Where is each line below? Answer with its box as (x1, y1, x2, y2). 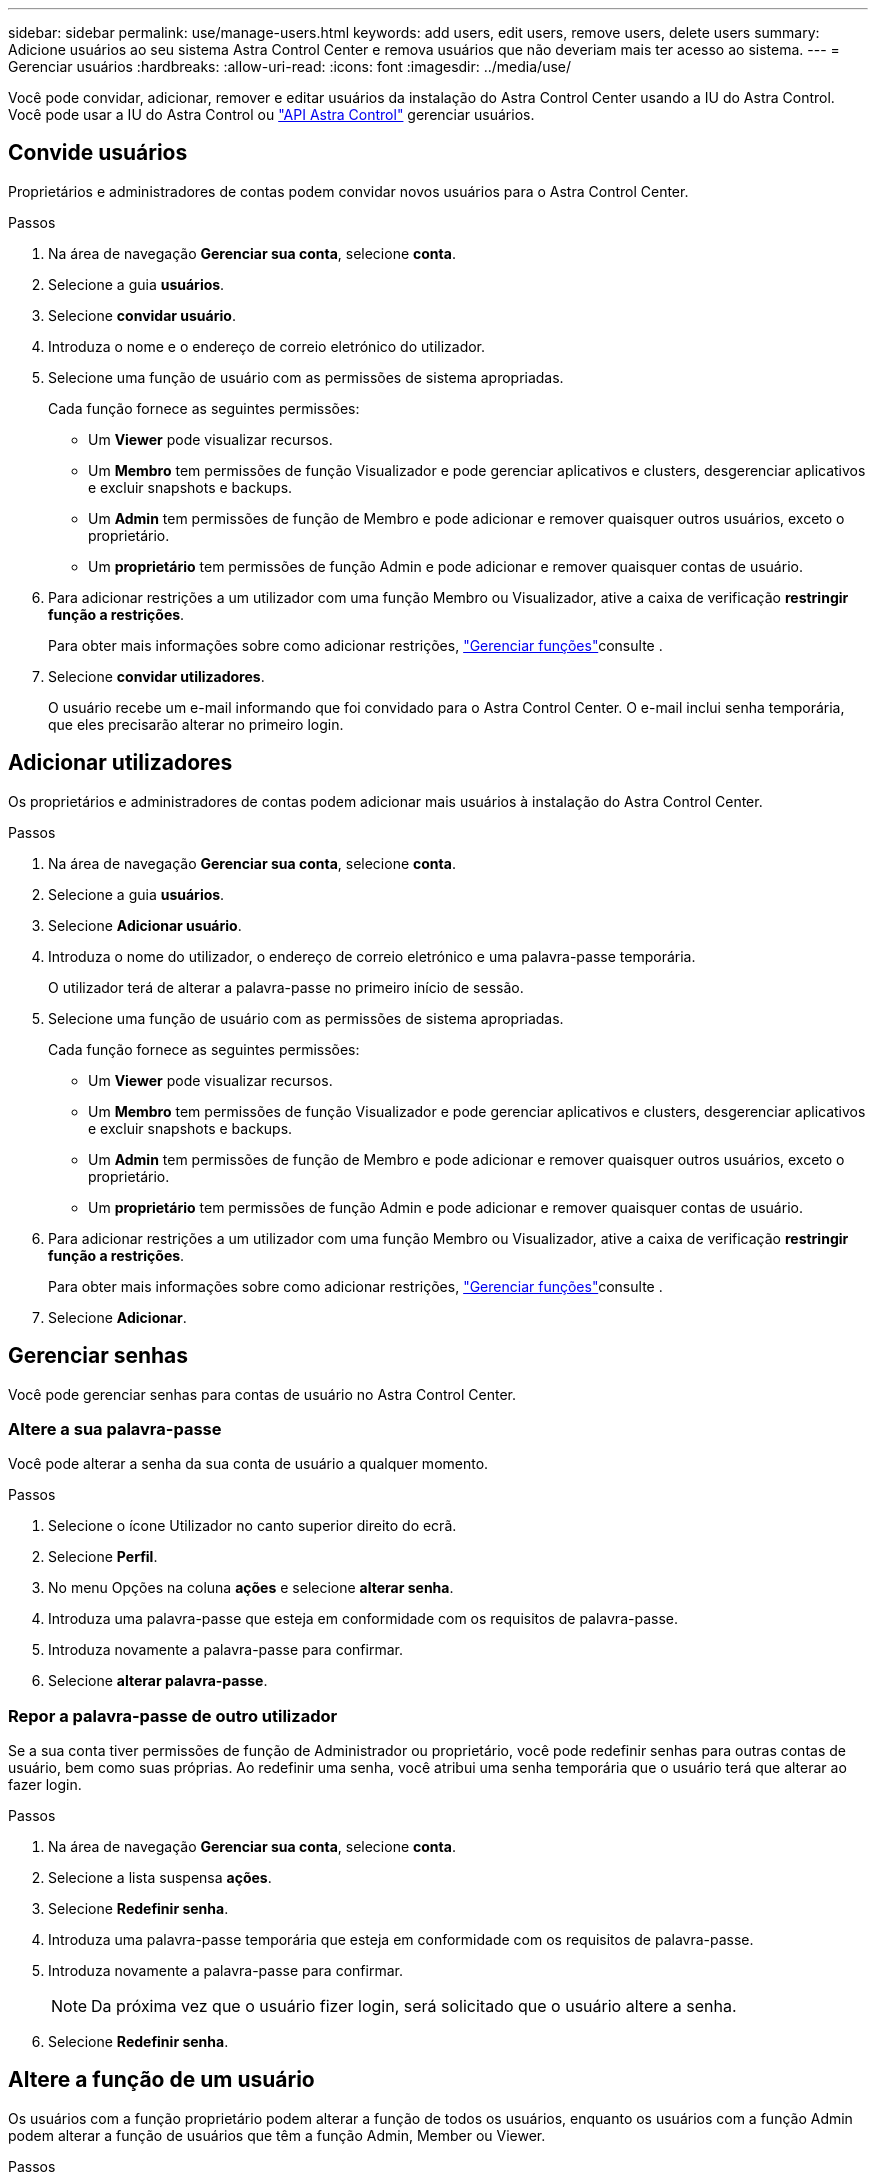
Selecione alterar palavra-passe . (48, 1672, 268, 1690)
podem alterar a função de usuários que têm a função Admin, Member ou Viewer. (8, 2126, 546, 2144)
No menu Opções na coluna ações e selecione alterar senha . (48, 1579, 454, 1597)
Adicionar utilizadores (8, 750, 233, 776)
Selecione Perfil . (48, 1548, 158, 1566)
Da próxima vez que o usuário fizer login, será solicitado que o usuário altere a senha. (91, 1996, 737, 2017)
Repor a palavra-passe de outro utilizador (8, 1705, 338, 1726)
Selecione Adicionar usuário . (48, 916, 242, 934)
